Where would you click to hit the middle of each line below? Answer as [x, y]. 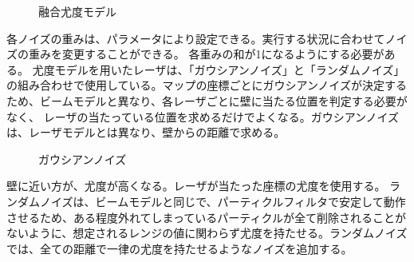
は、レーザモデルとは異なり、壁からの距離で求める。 [146, 132]
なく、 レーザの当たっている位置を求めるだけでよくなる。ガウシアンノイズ [203, 116]
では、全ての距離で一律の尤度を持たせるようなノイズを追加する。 [179, 248]
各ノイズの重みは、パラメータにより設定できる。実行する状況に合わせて [196, 38]
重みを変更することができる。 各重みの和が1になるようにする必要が [206, 54]
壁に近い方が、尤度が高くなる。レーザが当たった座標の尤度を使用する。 [196, 186]
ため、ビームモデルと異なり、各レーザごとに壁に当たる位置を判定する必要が [207, 100]
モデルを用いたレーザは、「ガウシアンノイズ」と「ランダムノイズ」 [230, 69]
